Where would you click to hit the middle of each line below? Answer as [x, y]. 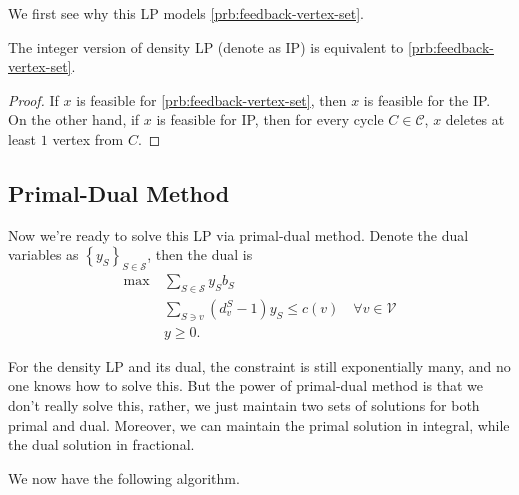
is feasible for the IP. [427, 99]
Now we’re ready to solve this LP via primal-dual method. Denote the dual [238, 234]
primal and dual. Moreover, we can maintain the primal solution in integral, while [259, 424]
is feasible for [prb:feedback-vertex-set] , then [211, 99]
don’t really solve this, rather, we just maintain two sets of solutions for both [244, 405]
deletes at [475, 119]
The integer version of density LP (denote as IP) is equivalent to [206, 46]
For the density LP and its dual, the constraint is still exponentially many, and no [259, 365]
